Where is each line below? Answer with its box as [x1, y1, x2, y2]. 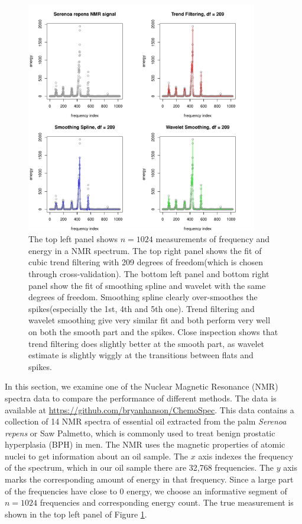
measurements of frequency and [155, 233, 270, 245]
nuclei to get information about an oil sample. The [5, 449, 189, 462]
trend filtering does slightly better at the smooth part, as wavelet [28, 337, 265, 349]
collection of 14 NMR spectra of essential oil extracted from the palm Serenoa [5, 415, 287, 427]
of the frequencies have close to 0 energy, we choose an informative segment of [5, 484, 287, 497]
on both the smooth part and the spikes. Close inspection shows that [28, 325, 278, 337]
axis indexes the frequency [198, 449, 294, 462]
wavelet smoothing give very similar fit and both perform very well [28, 314, 271, 326]
